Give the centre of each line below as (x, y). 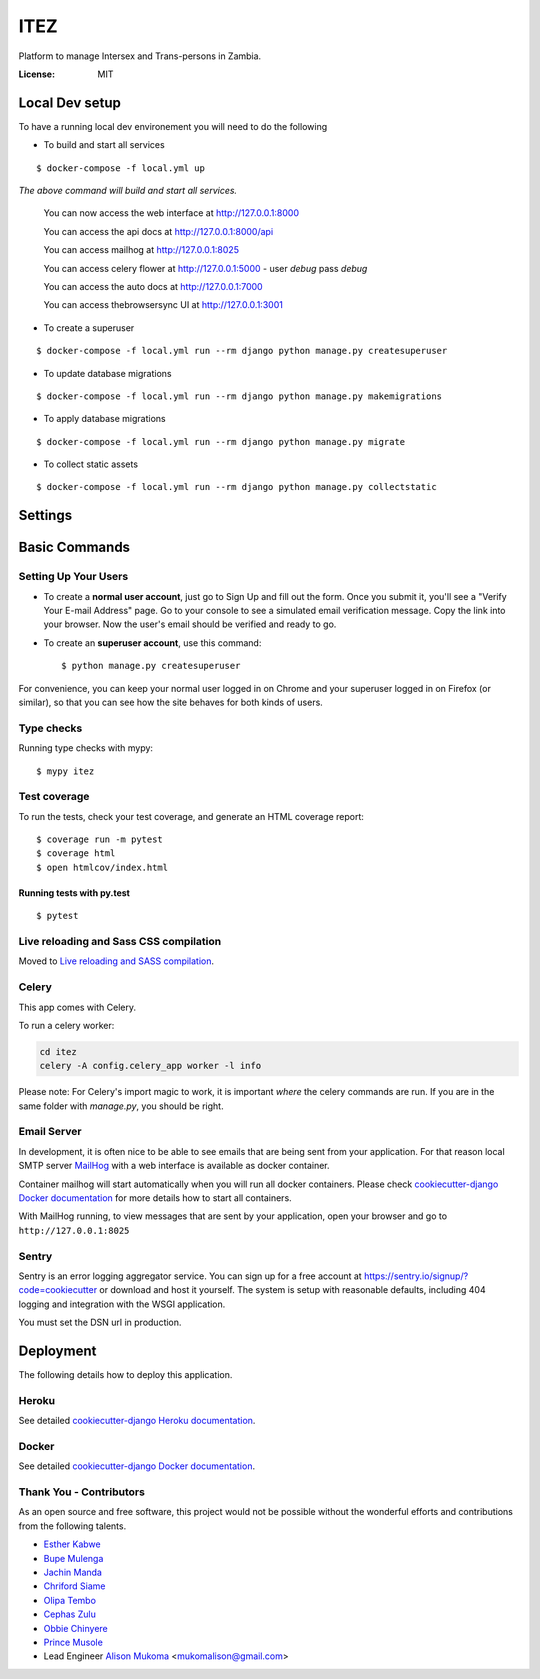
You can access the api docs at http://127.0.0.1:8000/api (158, 231)
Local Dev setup (70, 102)
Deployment (57, 1350)
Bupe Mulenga (73, 1558)
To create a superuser (89, 327)
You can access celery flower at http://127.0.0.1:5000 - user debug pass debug (205, 268)
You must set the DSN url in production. (100, 1322)
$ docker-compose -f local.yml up (120, 168)
